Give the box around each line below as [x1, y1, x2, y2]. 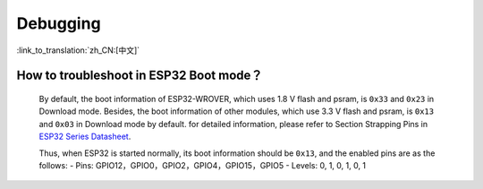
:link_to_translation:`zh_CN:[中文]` [16, 45, 140, 56]
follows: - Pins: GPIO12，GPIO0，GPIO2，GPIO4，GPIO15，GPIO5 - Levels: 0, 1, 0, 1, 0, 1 [38, 159, 367, 170]
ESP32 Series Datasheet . [38, 131, 131, 142]
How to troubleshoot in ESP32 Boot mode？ [16, 68, 263, 83]
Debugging [16, 13, 102, 33]
